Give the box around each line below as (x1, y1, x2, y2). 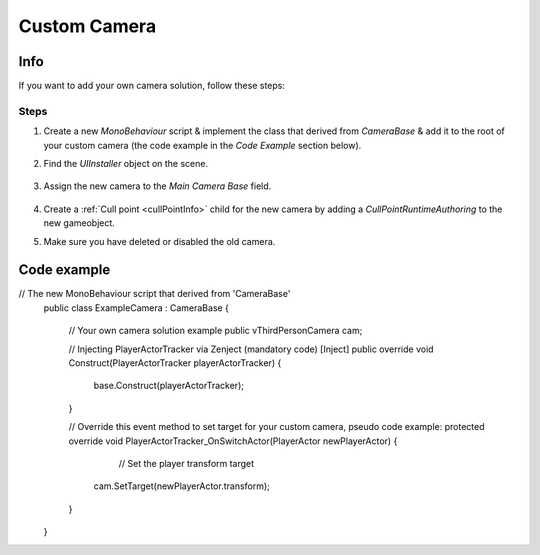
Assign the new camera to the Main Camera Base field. (43, 180, 272, 192)
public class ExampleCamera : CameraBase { (43, 301, 230, 314)
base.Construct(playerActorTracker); (93, 380, 245, 392)
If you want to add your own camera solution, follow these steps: (18, 80, 285, 92)
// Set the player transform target (118, 457, 255, 469)
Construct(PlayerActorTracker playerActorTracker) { (68, 357, 282, 369)
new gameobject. (43, 217, 115, 229)
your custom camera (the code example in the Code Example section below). (43, 139, 362, 151)
